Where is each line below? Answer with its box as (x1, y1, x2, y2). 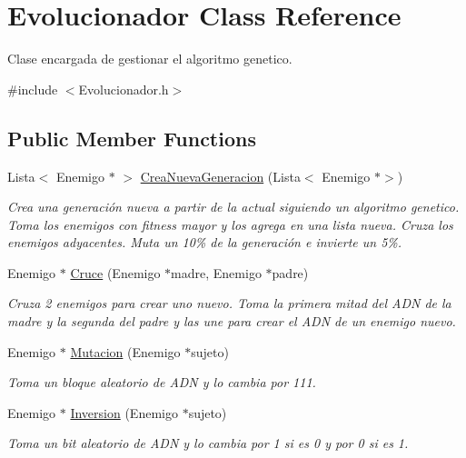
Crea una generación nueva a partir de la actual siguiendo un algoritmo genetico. (7, 197, 460, 216)
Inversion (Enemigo (70, 403, 178, 422)
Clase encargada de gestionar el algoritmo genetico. (7, 49, 292, 68)
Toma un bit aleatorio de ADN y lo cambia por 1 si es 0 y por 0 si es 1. (7, 433, 409, 453)
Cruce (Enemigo (70, 263, 161, 282)
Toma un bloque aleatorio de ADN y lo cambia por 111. (7, 373, 316, 392)
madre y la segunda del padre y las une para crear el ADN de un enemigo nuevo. (7, 312, 456, 331)
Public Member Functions (7, 124, 256, 152)
